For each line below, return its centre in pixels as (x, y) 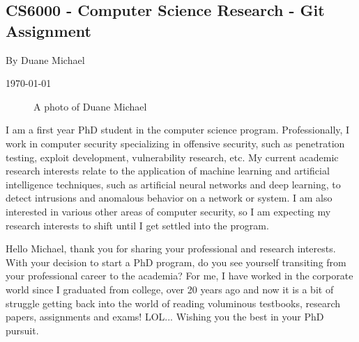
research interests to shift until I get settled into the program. (137, 225)
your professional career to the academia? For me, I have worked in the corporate (179, 276)
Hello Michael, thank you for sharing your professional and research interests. (171, 249)
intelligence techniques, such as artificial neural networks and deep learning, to (173, 184)
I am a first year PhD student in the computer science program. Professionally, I (178, 130)
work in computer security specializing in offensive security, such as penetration (175, 143)
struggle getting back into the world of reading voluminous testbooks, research (173, 303)
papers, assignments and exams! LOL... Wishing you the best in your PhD (165, 317)
